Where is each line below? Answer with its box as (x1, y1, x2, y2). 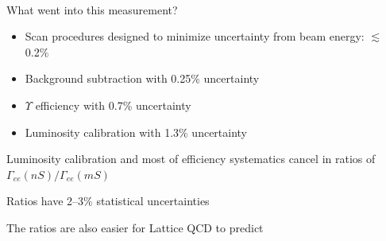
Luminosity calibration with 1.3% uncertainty (25, 123, 248, 140)
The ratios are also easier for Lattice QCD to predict (6, 219, 264, 235)
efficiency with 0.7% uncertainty (35, 96, 191, 113)
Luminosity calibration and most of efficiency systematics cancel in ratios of (6, 150, 376, 167)
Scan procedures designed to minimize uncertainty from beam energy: (25, 28, 365, 45)
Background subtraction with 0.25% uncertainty (25, 70, 260, 87)
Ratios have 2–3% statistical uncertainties (6, 192, 210, 209)
